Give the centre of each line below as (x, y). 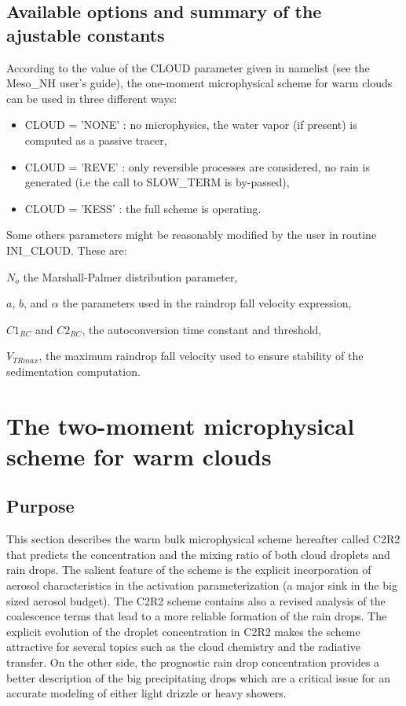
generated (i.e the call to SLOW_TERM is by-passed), (157, 182)
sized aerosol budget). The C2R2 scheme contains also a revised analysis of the (196, 600)
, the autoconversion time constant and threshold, (202, 329)
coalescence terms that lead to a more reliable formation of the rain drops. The (197, 616)
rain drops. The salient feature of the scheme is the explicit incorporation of (189, 570)
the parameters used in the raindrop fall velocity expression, (207, 303)
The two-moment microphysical (181, 425)
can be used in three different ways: (92, 98)
